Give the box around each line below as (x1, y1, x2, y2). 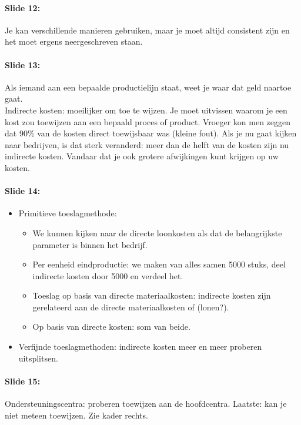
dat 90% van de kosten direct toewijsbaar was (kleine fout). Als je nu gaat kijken (5, 127, 297, 139)
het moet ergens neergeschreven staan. (5, 35, 143, 48)
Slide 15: (5, 374, 41, 387)
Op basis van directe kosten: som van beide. (32, 320, 190, 333)
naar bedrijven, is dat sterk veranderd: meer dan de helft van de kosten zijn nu (5, 138, 289, 150)
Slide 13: (5, 58, 41, 71)
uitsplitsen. (18, 352, 58, 364)
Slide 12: (5, 1, 41, 14)
